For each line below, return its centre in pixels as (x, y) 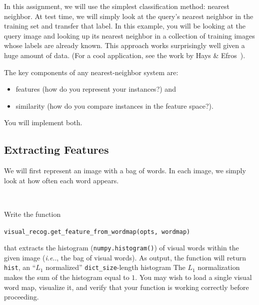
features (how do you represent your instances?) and (96, 89)
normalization (219, 267)
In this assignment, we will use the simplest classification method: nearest (117, 6)
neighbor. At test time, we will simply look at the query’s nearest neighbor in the (129, 16)
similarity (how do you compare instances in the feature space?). (114, 105)
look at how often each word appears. (61, 180)
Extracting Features (56, 149)
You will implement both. (43, 122)
